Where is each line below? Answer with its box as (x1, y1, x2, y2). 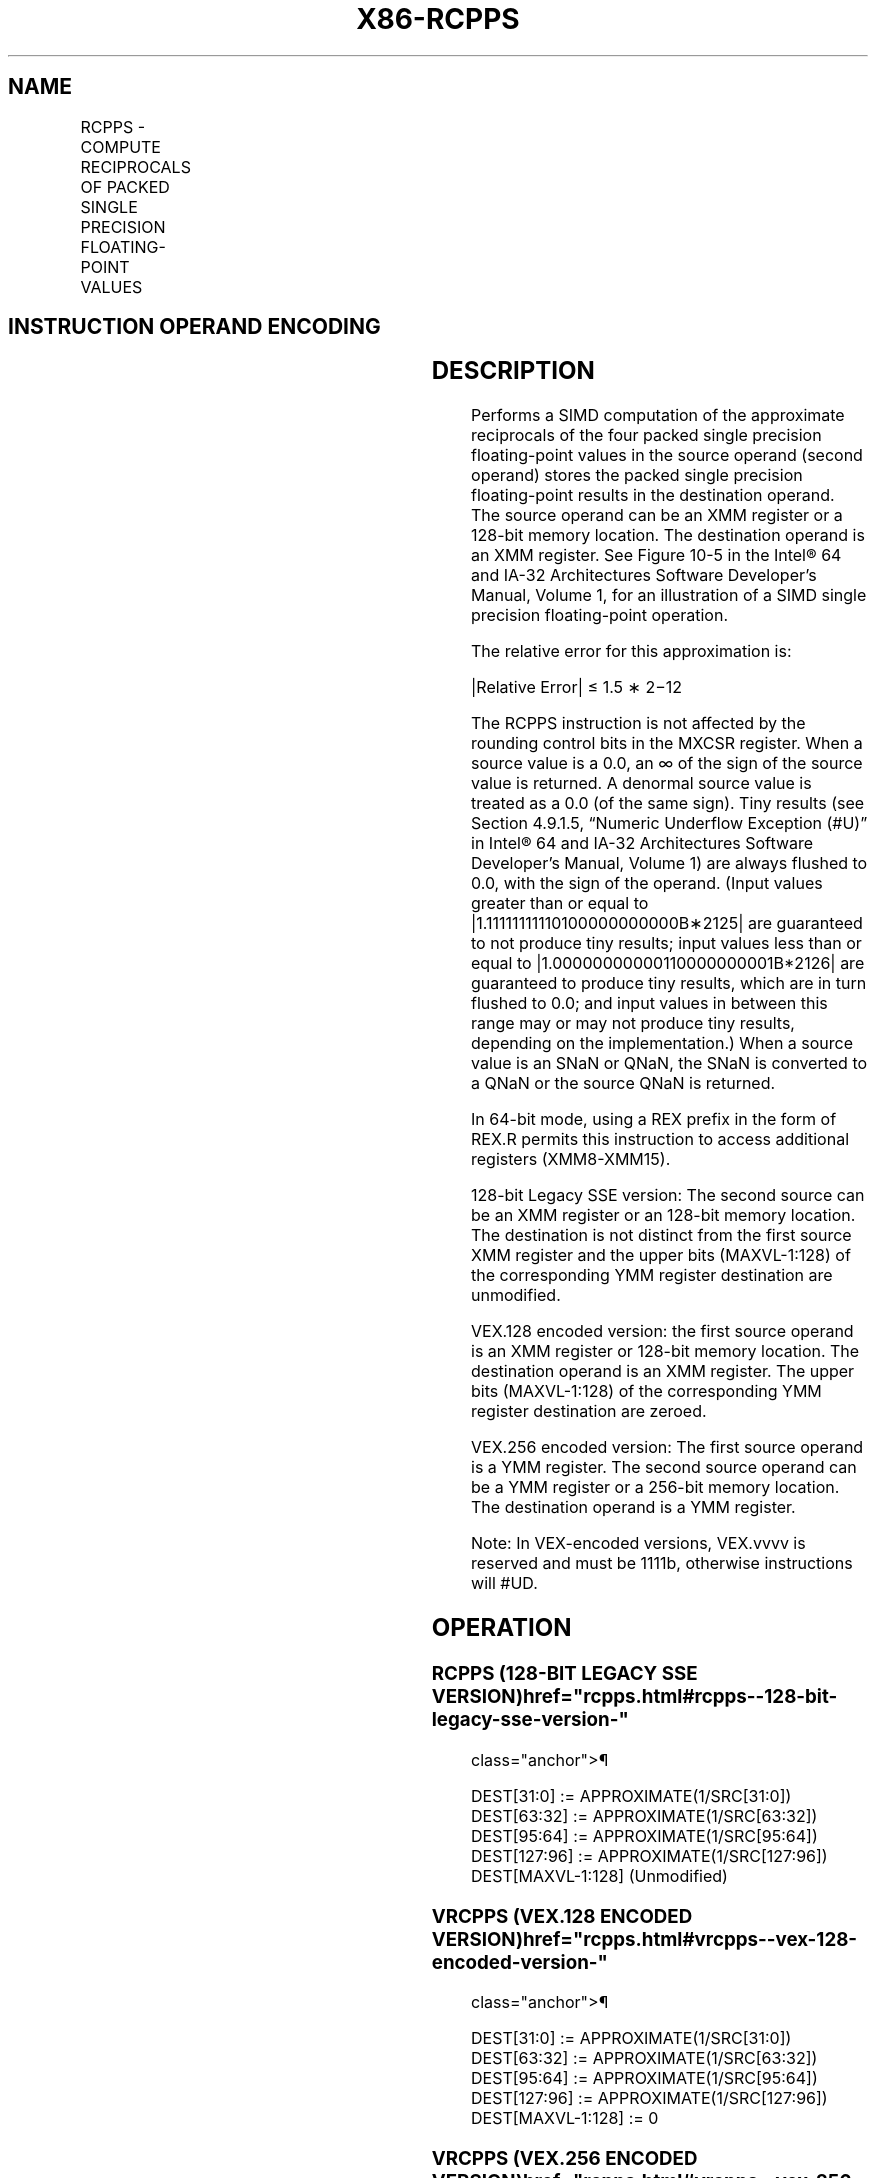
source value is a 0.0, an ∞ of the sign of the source (471, 753, 863, 774)
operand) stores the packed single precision (471, 465, 803, 486)
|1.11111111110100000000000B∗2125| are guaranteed (471, 913, 863, 934)
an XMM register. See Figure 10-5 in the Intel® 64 (471, 545, 842, 566)
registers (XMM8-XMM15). (471, 1149, 671, 1170)
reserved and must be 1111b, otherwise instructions (471, 1553, 853, 1574)
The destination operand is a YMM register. (471, 1497, 796, 1518)
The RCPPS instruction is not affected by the (471, 713, 806, 734)
